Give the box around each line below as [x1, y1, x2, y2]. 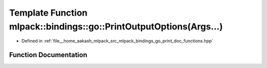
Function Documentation [9, 51, 88, 59]
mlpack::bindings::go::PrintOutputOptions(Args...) [9, 21, 223, 32]
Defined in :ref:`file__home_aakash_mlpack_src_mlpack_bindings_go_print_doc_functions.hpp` [21, 38, 214, 44]
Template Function [9, 7, 88, 18]
